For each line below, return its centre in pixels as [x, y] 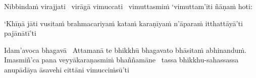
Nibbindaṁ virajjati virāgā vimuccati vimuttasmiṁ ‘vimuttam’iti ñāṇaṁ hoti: [128, 6]
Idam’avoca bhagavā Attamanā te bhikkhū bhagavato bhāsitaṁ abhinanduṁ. [125, 50]
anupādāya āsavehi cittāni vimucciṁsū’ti [67, 69]
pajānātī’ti [20, 33]
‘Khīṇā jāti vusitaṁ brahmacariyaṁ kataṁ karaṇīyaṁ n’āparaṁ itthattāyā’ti [123, 23]
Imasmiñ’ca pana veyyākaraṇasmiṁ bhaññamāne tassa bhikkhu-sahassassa [121, 60]
